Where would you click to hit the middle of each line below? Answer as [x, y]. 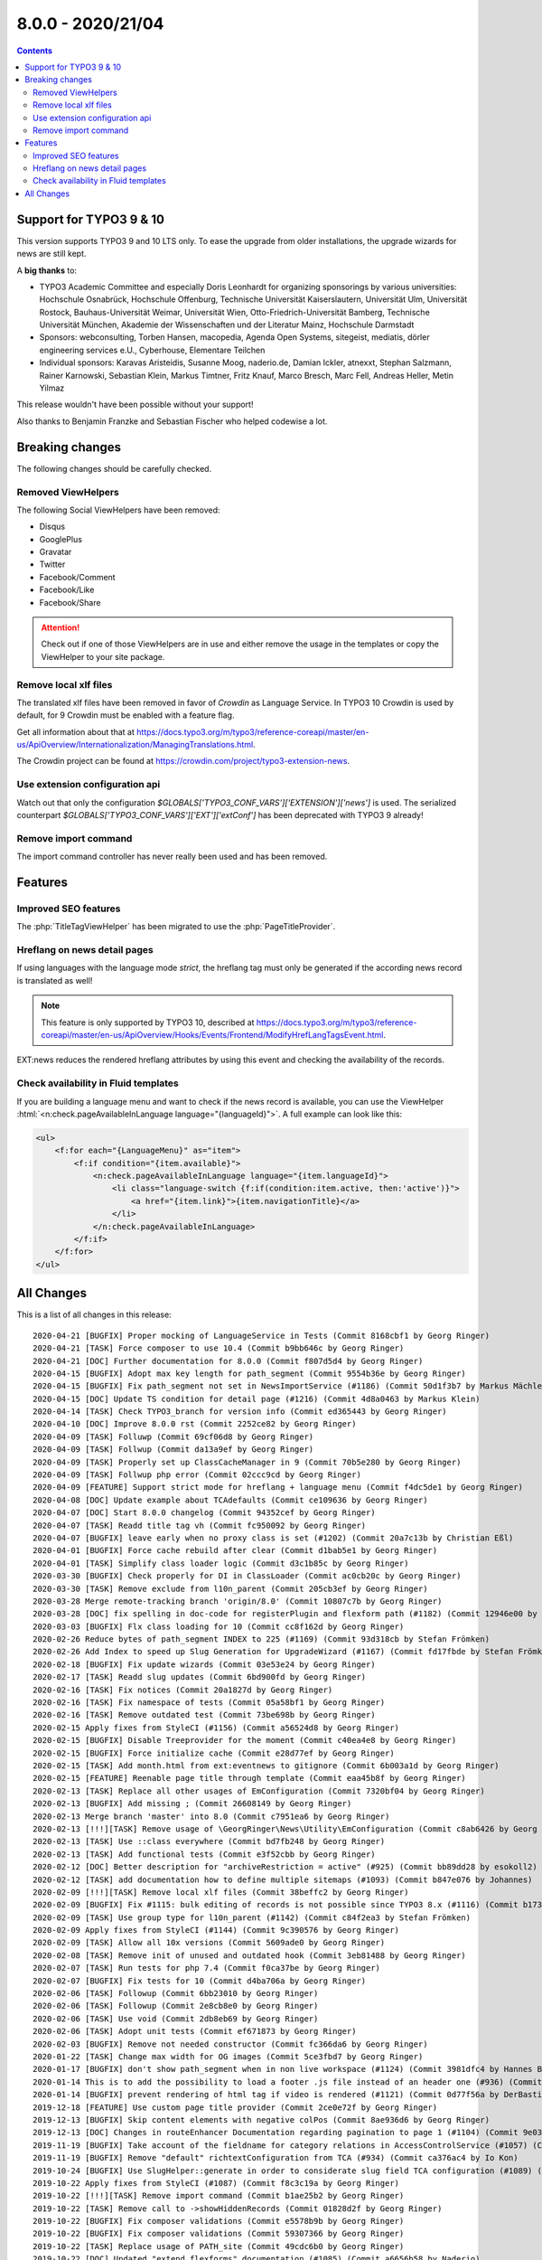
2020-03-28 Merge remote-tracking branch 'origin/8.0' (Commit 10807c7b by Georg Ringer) [238, 1601]
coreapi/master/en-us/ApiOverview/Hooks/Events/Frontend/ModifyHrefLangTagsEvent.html [212, 1035]
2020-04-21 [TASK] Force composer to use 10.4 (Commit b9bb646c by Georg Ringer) [219, 1348]
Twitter [52, 564]
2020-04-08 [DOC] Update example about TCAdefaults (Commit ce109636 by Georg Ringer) [230, 1500]
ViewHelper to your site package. [103, 656]
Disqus [52, 527]
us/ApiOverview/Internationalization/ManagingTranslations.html [135, 745]
